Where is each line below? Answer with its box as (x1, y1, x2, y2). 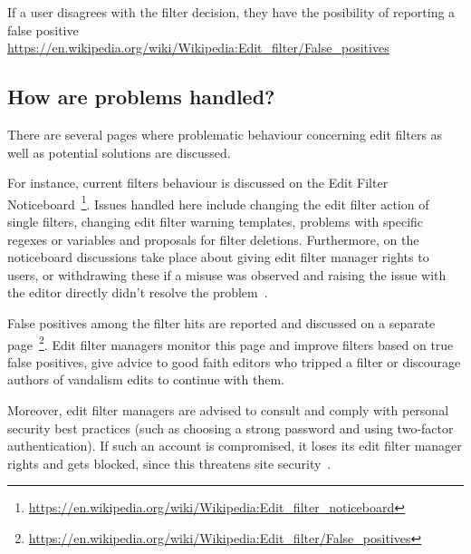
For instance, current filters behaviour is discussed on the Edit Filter (7, 173, 389, 192)
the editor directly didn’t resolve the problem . (7, 283, 268, 302)
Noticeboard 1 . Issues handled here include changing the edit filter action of (7, 191, 429, 213)
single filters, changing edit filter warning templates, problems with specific (7, 212, 424, 231)
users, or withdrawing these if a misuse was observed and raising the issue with (7, 265, 447, 284)
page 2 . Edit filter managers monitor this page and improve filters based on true (7, 332, 454, 354)
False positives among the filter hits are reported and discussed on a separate (7, 313, 436, 332)
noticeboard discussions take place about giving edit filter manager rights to (7, 248, 429, 267)
